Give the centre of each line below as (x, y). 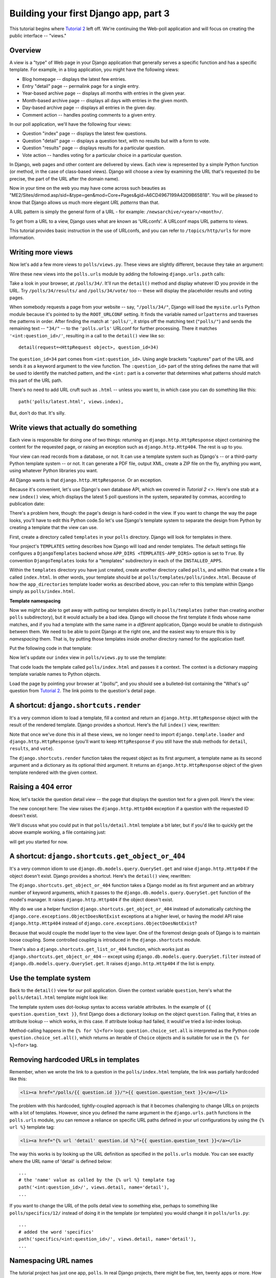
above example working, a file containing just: (58, 832)
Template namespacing (35, 601)
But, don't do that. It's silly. (38, 413)
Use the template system (50, 978)
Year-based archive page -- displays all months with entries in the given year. (104, 93)
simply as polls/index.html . (42, 591)
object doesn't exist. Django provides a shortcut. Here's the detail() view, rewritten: (100, 876)
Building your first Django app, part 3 (89, 13)
